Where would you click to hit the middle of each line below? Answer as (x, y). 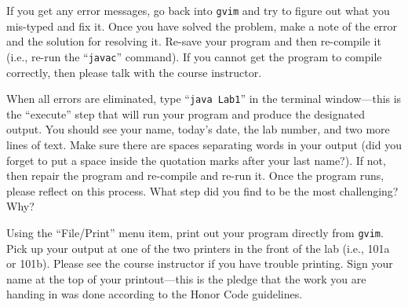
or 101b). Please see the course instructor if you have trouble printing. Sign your (200, 263)
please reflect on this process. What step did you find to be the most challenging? (202, 190)
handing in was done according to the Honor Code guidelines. (155, 294)
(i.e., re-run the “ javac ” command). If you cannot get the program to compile (194, 56)
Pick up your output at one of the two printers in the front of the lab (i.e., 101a (198, 248)
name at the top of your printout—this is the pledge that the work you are (186, 278)
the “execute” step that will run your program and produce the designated (186, 113)
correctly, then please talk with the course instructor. (134, 72)
